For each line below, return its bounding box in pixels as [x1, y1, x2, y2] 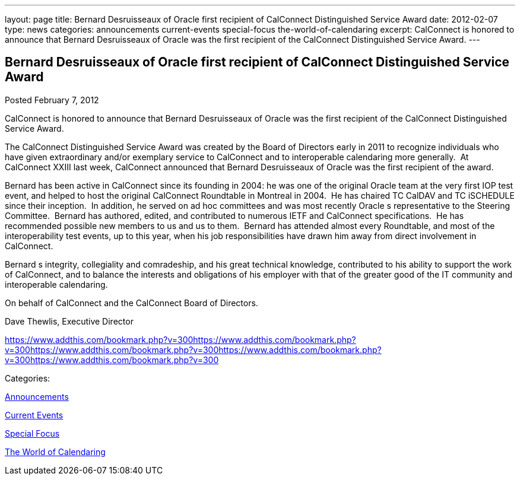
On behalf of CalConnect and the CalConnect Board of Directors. [5, 297, 258, 308]
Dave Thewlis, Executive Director [5, 316, 134, 326]
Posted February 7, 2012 [5, 94, 99, 105]
